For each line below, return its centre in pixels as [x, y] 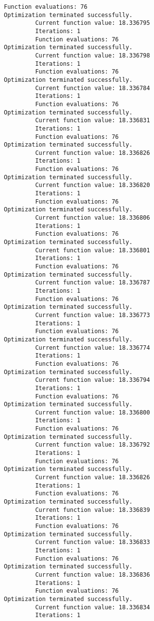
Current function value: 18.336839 [93, 510]
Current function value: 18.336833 [93, 542]
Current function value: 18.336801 [93, 250]
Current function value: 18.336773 [93, 315]
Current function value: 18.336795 [93, 23]
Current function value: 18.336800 [93, 412]
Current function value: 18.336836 [93, 574]
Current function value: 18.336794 [93, 380]
